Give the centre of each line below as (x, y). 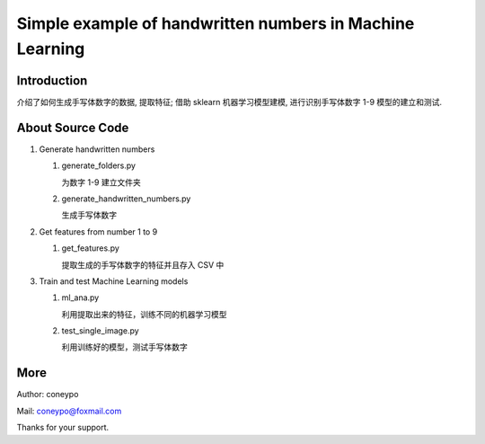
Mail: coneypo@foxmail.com (69, 411)
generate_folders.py (99, 165)
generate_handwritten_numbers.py (126, 199)
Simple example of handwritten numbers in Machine (216, 23)
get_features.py (91, 248)
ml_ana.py (80, 297)
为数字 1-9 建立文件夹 (101, 182)
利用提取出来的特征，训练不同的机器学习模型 (144, 314)
